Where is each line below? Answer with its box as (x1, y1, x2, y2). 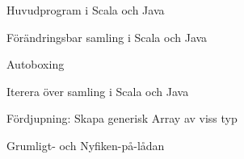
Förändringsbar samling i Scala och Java (6, 28, 208, 45)
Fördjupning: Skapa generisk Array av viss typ (6, 110, 238, 127)
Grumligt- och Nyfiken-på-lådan (6, 136, 165, 153)
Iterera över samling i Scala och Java (6, 82, 189, 99)
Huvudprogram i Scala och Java (6, 2, 165, 18)
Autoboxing (6, 56, 65, 73)
